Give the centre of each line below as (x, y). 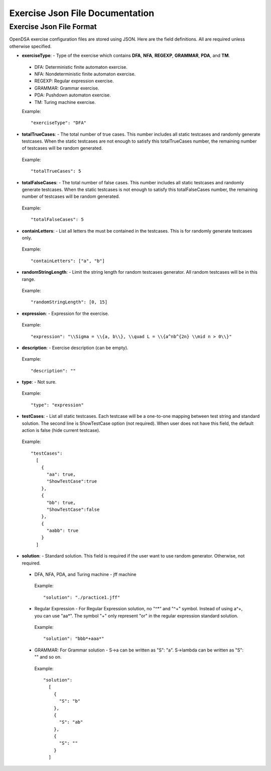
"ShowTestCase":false (73, 509)
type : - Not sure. (39, 382)
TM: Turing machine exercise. (65, 102)
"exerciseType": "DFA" (59, 123)
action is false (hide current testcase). (61, 430)
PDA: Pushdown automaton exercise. (73, 95)
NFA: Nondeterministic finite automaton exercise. (85, 74)
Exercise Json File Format (53, 27)
